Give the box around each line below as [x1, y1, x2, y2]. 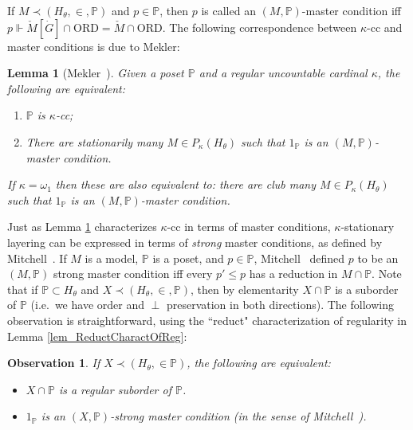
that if [7, 280, 38, 297]
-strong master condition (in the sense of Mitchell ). [110, 408, 367, 424]
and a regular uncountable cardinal [199, 64, 368, 81]
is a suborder [335, 280, 399, 297]
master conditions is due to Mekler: [7, 37, 180, 54]
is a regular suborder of [58, 381, 171, 397]
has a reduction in [249, 265, 338, 282]
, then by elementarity [191, 280, 299, 297]
